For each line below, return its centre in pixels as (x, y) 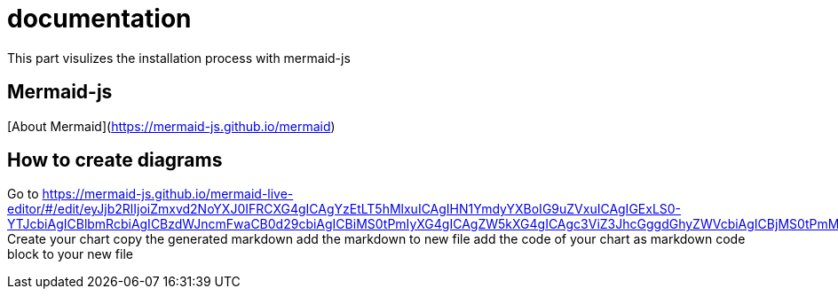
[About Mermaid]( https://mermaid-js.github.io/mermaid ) (171, 126)
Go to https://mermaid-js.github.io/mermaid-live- (150, 194)
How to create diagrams (115, 160)
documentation (99, 19)
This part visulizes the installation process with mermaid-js (179, 58)
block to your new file (70, 254)
